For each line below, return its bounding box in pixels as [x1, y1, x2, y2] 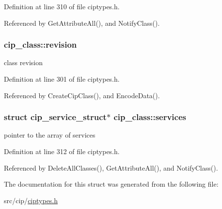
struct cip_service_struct [4, 111, 107, 123]
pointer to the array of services [4, 130, 95, 140]
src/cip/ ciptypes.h [4, 195, 58, 205]
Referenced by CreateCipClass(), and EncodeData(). [4, 90, 160, 100]
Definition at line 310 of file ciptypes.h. [4, 1, 120, 11]
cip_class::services [113, 111, 186, 123]
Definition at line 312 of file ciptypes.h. [4, 146, 120, 156]
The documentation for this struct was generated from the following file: [4, 179, 219, 189]
